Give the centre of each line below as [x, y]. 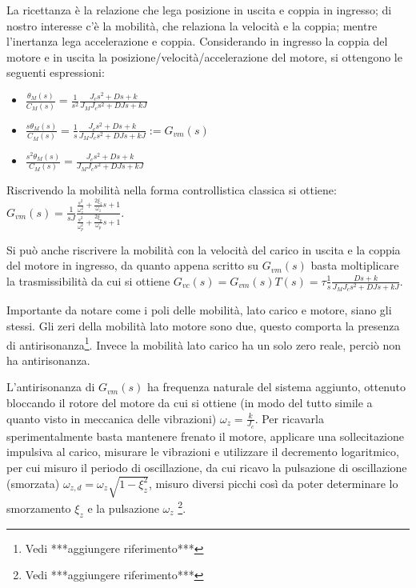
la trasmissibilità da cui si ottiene [88, 280]
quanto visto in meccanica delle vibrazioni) [112, 418]
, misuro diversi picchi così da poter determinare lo [273, 483]
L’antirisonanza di [51, 387]
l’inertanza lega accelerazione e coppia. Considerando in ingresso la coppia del [197, 41]
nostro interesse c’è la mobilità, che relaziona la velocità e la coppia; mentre [192, 25]
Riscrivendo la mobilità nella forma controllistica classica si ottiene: [172, 190]
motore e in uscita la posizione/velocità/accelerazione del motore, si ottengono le [204, 56]
